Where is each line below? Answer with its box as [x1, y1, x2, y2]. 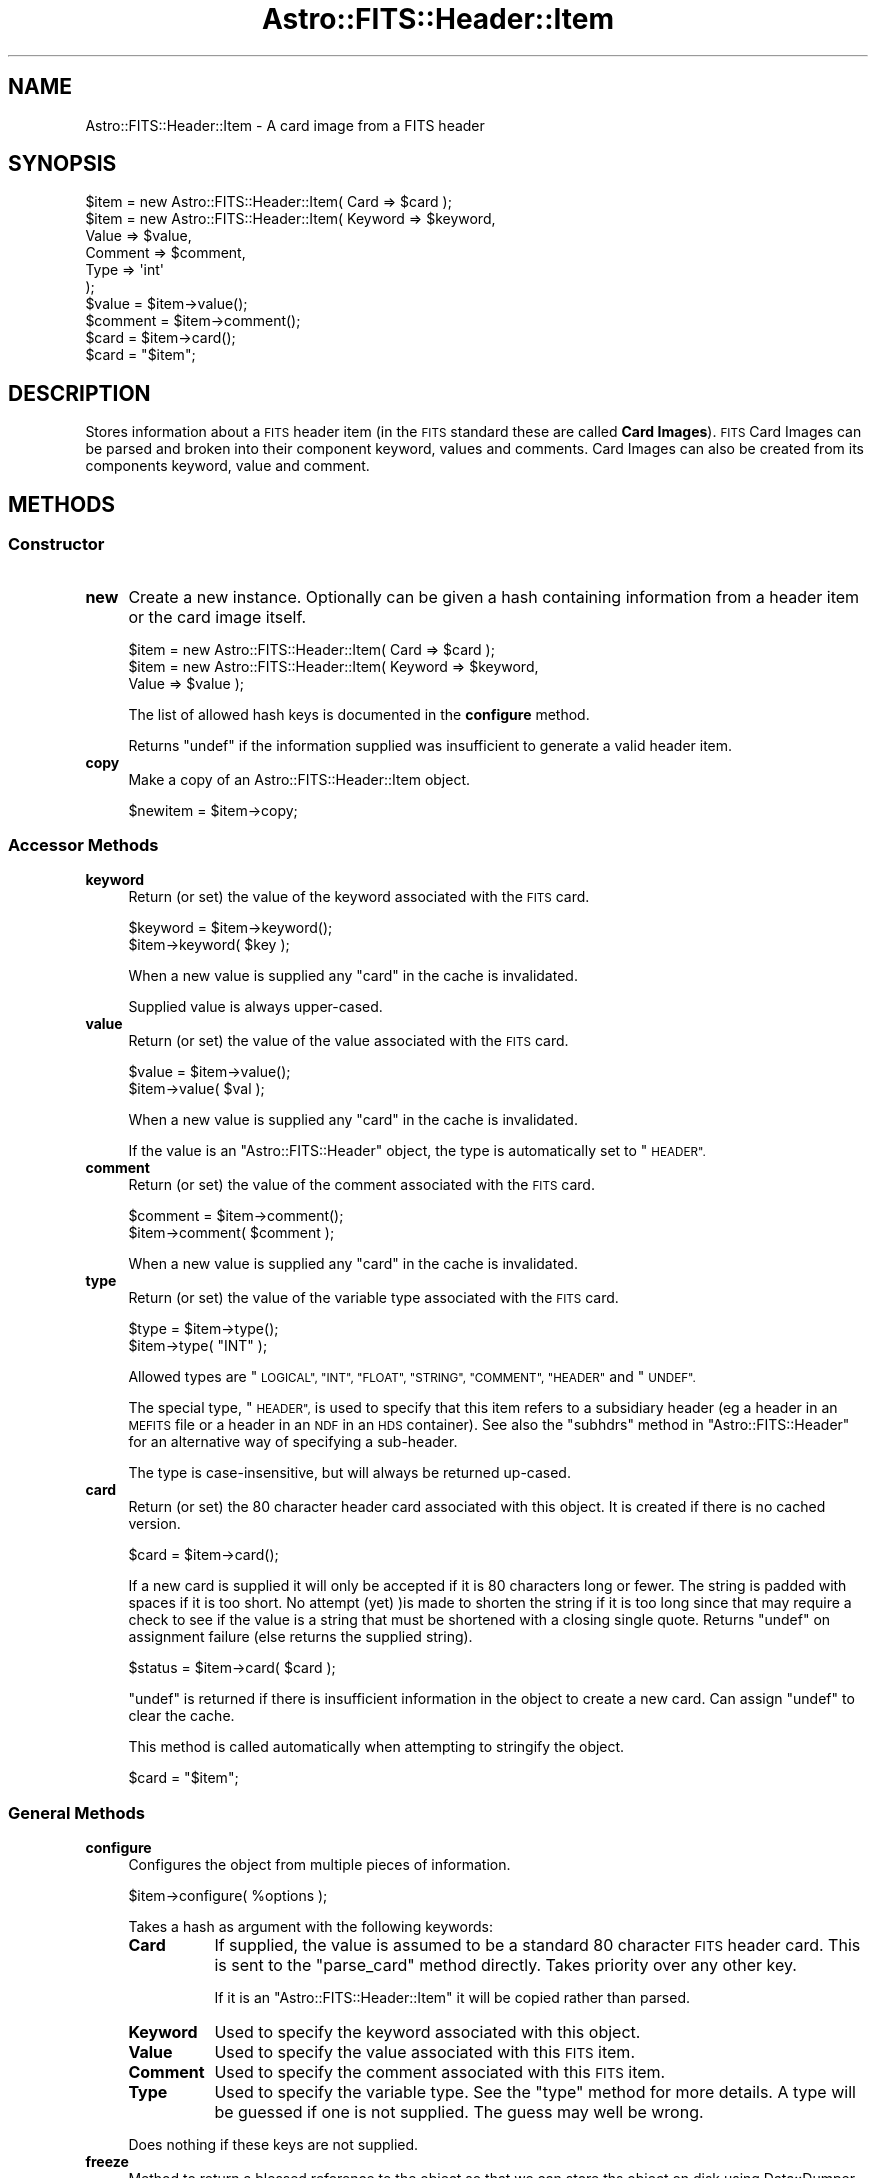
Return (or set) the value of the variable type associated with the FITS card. [128, 1289, 619, 1307]
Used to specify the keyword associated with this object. [214, 2022, 641, 2042]
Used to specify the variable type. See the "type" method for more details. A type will [214, 2082, 856, 2102]
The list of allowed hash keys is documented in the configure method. [128, 705, 590, 723]
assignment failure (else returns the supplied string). [128, 1628, 473, 1646]
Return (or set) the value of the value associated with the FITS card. [128, 1032, 569, 1050]
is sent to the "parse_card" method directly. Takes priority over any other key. [214, 1955, 797, 1975]
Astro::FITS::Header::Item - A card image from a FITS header [85, 116, 485, 134]
